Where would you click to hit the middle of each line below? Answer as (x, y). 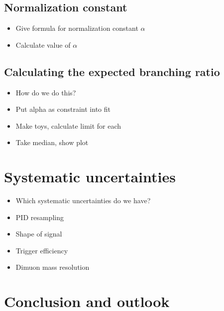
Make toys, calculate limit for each (68, 125)
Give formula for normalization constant (77, 28)
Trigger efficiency (42, 250)
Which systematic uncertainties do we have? (83, 200)
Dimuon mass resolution (53, 267)
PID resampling (40, 217)
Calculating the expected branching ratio (112, 71)
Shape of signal (39, 234)
